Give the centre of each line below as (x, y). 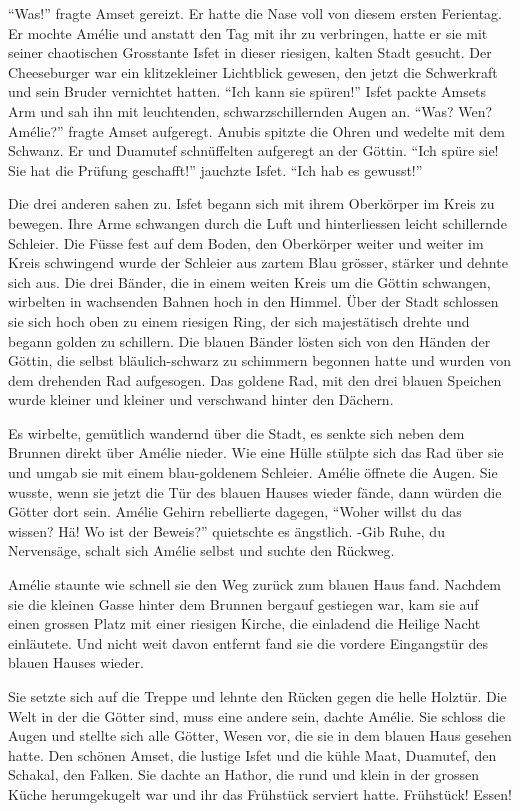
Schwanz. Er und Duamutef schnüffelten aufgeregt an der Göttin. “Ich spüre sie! (253, 150)
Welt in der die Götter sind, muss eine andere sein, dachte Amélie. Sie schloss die (257, 715)
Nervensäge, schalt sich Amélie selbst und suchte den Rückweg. (201, 550)
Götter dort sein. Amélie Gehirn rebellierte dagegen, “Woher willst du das (235, 511)
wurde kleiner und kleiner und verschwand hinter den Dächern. (201, 399)
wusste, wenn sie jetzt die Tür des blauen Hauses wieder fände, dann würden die (255, 491)
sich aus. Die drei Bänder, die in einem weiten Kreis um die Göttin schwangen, (249, 281)
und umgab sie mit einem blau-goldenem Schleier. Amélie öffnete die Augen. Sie (253, 472)
